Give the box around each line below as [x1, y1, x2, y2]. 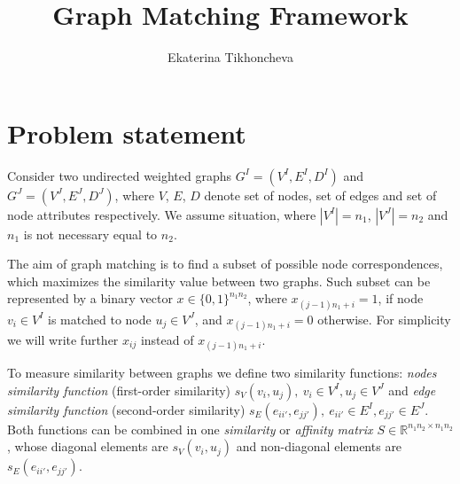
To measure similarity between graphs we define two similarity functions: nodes [7, 363, 437, 381]
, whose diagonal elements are [7, 437, 168, 456]
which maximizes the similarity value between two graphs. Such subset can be [7, 271, 431, 290]
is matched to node [47, 309, 152, 328]
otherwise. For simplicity [317, 309, 451, 328]
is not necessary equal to [23, 224, 158, 243]
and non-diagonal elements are [236, 437, 402, 456]
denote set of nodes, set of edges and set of [204, 185, 437, 204]
